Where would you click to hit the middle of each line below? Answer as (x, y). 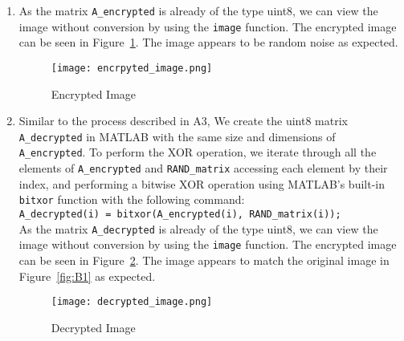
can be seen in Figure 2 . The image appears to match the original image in (204, 260)
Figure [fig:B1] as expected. (87, 276)
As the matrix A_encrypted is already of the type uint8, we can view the (198, 10)
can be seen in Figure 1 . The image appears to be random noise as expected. (208, 42)
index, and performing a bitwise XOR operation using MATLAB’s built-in (202, 183)
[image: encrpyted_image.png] (132, 68)
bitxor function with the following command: (132, 199)
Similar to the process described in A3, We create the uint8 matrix (183, 121)
